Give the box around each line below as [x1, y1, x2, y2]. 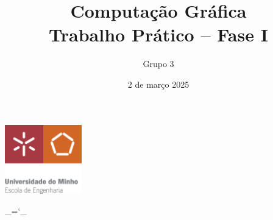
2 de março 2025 [127, 77, 190, 90]
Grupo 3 [143, 57, 174, 70]
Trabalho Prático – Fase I [49, 22, 268, 47]
